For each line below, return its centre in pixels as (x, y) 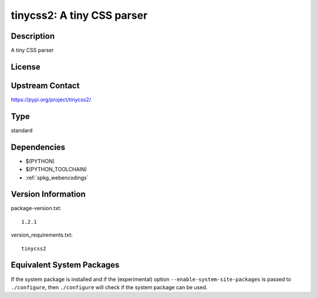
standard (22, 130)
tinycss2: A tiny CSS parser (79, 15)
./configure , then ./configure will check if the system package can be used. (109, 287)
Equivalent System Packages (65, 265)
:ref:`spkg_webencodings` (57, 177)
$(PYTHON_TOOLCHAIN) (56, 170)
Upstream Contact (45, 85)
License (26, 67)
